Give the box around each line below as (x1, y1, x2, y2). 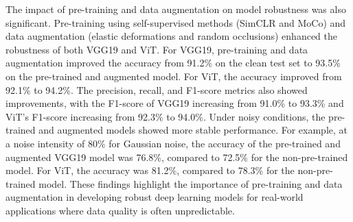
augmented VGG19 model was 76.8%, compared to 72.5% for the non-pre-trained (5, 149, 348, 164)
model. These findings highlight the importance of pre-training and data (38, 176, 343, 190)
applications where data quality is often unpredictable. (5, 203, 235, 217)
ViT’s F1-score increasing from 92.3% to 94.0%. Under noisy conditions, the (5, 109, 326, 123)
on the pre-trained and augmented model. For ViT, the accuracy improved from (5, 69, 342, 83)
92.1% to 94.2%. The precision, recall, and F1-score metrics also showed (5, 82, 308, 97)
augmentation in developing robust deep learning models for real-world (5, 190, 304, 204)
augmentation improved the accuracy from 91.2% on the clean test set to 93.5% (5, 56, 341, 70)
